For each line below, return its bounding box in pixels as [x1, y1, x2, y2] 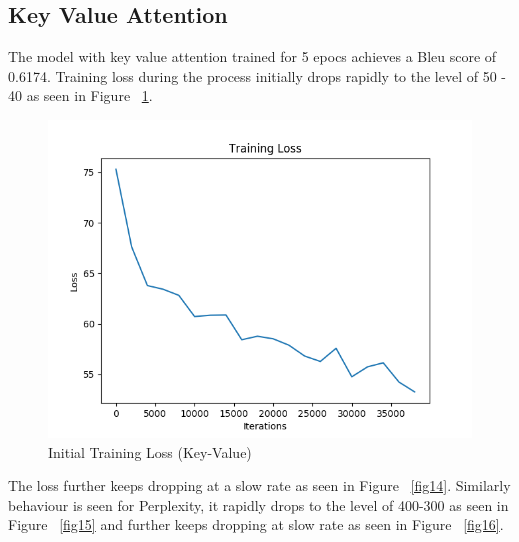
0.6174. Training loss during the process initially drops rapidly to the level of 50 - [8, 65, 507, 86]
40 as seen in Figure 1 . [8, 85, 153, 106]
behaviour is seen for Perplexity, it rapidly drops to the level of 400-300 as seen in [8, 494, 509, 515]
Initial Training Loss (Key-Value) [48, 441, 252, 462]
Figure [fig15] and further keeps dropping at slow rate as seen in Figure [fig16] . [8, 514, 504, 535]
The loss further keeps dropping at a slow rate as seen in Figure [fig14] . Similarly [8, 475, 511, 496]
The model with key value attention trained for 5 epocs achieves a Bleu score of [8, 46, 497, 67]
